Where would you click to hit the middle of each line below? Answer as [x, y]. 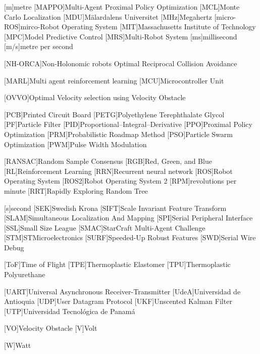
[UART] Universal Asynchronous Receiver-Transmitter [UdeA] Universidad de [122, 291]
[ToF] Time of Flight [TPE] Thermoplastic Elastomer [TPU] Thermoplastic [117, 264]
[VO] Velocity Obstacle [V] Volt [51, 328]
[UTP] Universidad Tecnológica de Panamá [70, 311]
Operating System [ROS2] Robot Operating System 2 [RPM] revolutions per [120, 181]
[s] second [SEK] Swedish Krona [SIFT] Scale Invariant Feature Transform [115, 208]
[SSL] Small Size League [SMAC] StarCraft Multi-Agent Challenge [105, 227]
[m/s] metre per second [39, 46]
